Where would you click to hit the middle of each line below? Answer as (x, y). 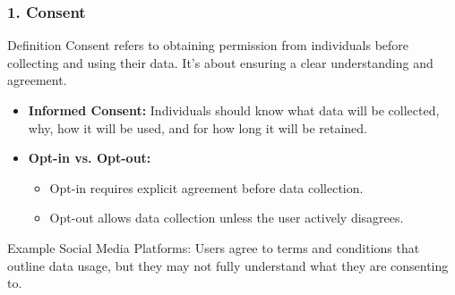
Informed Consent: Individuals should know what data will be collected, (234, 110)
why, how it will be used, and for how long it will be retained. (197, 127)
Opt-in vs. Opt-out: (90, 158)
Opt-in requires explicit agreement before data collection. (206, 187)
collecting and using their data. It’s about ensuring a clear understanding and (220, 62)
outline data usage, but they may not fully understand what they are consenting (228, 265)
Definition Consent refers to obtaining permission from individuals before (208, 45)
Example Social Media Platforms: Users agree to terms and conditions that (214, 247)
